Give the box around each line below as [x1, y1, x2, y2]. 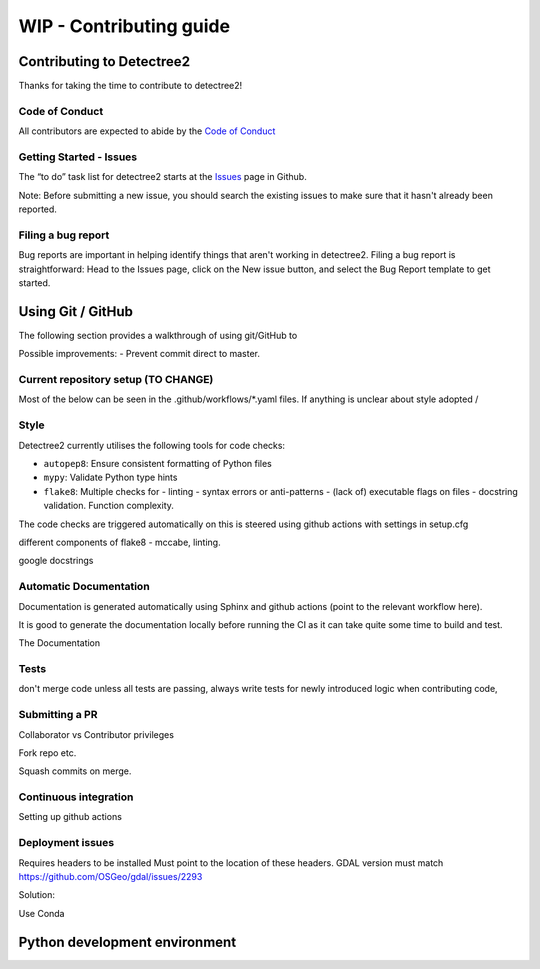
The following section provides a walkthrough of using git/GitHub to [18, 329, 298, 341]
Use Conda [18, 907, 65, 919]
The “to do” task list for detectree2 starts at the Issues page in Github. [18, 171, 307, 183]
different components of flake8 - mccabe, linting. [18, 536, 221, 548]
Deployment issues [18, 836, 115, 850]
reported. [18, 203, 57, 215]
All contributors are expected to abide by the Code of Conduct [18, 125, 276, 137]
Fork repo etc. [18, 746, 77, 759]
